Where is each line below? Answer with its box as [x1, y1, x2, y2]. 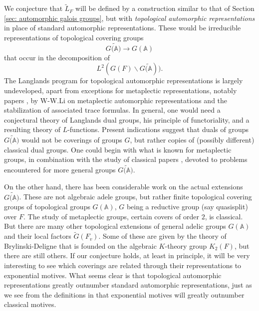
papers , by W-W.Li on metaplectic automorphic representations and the [4, 95, 228, 105]
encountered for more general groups [4, 164, 116, 175]
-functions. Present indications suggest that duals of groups [67, 124, 249, 135]
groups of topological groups [4, 201, 90, 212]
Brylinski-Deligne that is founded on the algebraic [4, 240, 157, 251]
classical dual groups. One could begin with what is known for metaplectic [4, 144, 232, 155]
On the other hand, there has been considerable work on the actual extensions [4, 181, 243, 191]
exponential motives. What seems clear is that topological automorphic [4, 270, 222, 280]
